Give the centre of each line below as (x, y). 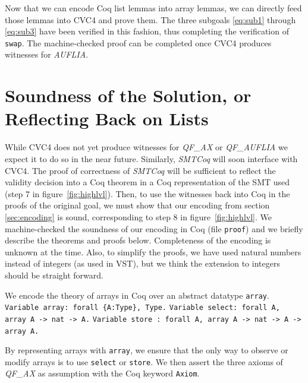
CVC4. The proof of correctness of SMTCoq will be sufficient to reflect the (140, 170)
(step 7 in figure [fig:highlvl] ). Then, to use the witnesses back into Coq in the (147, 193)
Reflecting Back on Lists (107, 118)
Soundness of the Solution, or (128, 95)
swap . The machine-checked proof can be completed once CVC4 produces (138, 42)
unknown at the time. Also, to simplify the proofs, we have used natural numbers (153, 251)
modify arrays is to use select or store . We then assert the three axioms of (144, 361)
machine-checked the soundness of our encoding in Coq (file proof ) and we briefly (154, 228)
